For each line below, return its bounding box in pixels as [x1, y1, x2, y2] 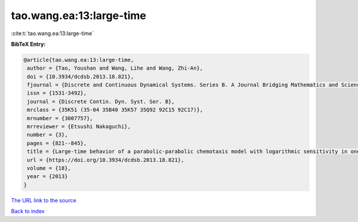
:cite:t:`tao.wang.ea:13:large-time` [11, 30, 94, 37]
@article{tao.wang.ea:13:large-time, [23, 57, 134, 63]
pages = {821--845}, [27, 140, 87, 146]
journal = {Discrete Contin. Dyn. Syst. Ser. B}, [27, 98, 175, 105]
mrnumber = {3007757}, [27, 115, 94, 121]
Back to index [11, 208, 45, 215]
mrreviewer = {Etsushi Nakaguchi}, [27, 123, 131, 130]
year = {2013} [27, 173, 68, 180]
